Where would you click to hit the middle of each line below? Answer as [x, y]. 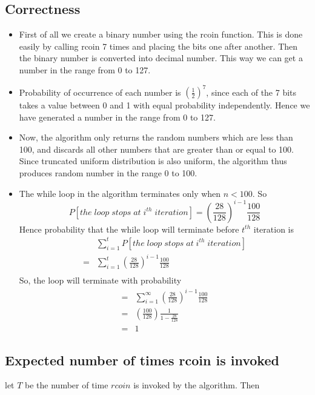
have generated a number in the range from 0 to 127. [117, 117]
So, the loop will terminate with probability [100, 280]
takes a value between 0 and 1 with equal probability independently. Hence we [164, 105]
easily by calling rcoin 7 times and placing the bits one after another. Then [158, 46]
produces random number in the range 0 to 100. [108, 173]
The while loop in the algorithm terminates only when [120, 193]
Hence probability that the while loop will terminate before [129, 229]
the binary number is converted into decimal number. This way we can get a [161, 58]
